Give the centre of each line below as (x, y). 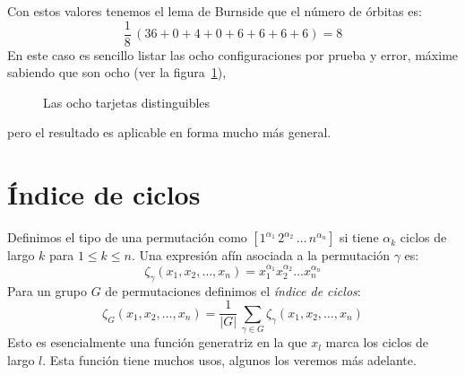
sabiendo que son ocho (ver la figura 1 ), (117, 72)
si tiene (359, 237)
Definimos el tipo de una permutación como (127, 237)
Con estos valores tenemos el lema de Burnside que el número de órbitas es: (215, 11)
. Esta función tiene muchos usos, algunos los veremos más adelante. (229, 359)
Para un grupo (47, 290)
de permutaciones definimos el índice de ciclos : (233, 290)
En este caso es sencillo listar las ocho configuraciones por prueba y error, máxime (233, 54)
